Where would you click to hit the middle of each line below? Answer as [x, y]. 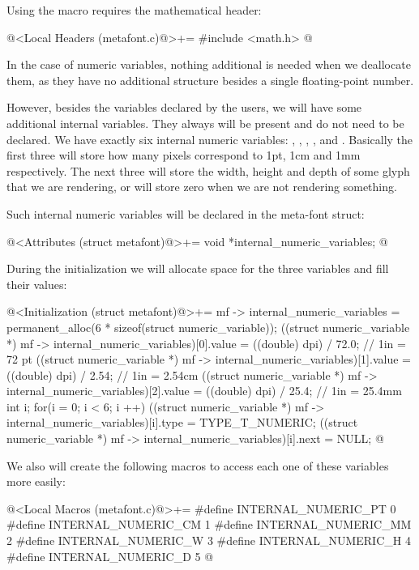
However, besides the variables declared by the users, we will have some [184, 107]
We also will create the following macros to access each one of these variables [198, 465]
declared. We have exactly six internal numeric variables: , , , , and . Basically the [210, 139]
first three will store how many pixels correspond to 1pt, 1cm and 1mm [184, 155]
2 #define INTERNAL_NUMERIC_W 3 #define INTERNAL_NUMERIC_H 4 [209, 540]
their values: [37, 284]
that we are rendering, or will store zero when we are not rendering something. [202, 187]
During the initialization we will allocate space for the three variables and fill [198, 268]
